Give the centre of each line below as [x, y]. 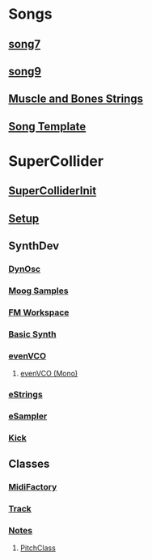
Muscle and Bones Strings [76, 99]
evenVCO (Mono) [49, 374]
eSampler [28, 416]
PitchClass [38, 548]
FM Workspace [39, 312]
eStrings [25, 395]
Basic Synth [32, 334]
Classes [29, 464]
